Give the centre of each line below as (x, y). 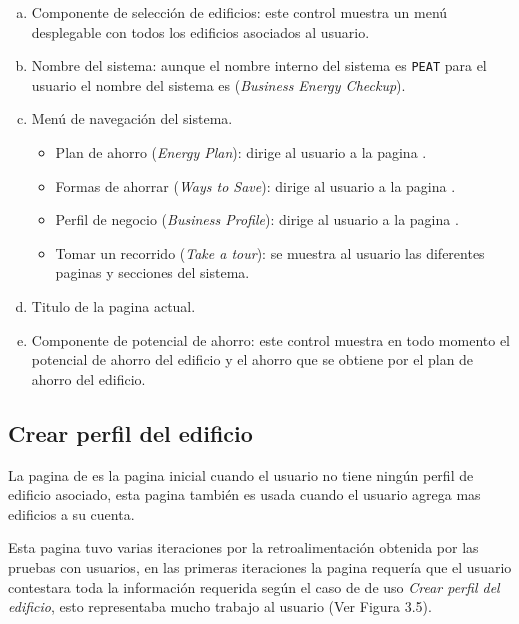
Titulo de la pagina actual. (113, 306)
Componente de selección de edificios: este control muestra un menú (239, 12)
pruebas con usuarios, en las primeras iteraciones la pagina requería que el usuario (260, 566)
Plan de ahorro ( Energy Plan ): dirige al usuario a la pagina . (241, 152)
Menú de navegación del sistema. (132, 118)
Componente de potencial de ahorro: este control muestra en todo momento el (271, 339)
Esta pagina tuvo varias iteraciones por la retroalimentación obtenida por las (243, 547)
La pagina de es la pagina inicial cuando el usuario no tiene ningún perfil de (241, 474)
